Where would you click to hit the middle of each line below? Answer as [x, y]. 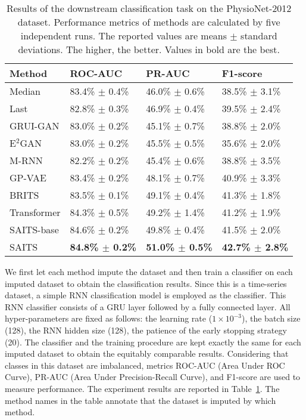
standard [259, 35]
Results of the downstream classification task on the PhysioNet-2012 [149, 8]
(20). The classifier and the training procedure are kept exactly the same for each [153, 342]
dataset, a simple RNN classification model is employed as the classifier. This [146, 295]
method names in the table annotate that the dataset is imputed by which [140, 400]
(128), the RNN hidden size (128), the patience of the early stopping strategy [146, 330]
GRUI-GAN [35, 126]
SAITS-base [34, 229]
